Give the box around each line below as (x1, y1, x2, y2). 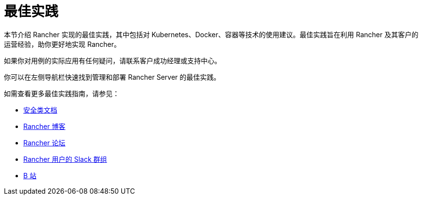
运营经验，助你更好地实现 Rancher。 (4, 40, 121, 48)
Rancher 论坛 (23, 138, 65, 147)
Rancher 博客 (23, 122, 65, 130)
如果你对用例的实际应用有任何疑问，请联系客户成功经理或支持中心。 (4, 56, 221, 65)
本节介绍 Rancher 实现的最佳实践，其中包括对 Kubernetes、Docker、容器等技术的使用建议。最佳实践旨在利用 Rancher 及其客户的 (4, 30, 419, 39)
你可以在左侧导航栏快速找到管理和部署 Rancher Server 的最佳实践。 (4, 72, 221, 81)
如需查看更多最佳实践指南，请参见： (4, 89, 119, 98)
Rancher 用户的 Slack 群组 (23, 155, 107, 163)
